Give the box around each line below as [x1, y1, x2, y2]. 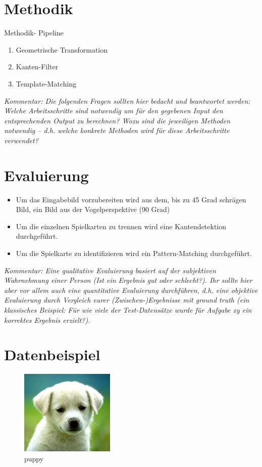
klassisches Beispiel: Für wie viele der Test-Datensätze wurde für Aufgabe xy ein [4, 304, 252, 315]
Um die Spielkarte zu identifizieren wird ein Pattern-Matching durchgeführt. [16, 247, 252, 258]
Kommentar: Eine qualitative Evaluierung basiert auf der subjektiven [4, 265, 216, 275]
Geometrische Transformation [16, 44, 108, 55]
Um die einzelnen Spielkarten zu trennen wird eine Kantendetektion [16, 221, 227, 231]
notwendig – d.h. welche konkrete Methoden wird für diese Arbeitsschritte [4, 125, 230, 136]
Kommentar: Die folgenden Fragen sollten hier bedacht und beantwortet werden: [4, 95, 250, 106]
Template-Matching [16, 78, 77, 89]
